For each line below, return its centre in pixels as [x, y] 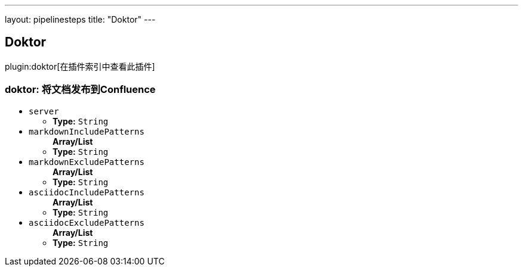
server [44, 111]
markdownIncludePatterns [87, 131]
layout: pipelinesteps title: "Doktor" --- [80, 19]
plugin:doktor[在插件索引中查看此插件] [80, 66]
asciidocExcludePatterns [87, 222]
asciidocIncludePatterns [87, 192]
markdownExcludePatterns [87, 162]
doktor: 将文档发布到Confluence [80, 90]
